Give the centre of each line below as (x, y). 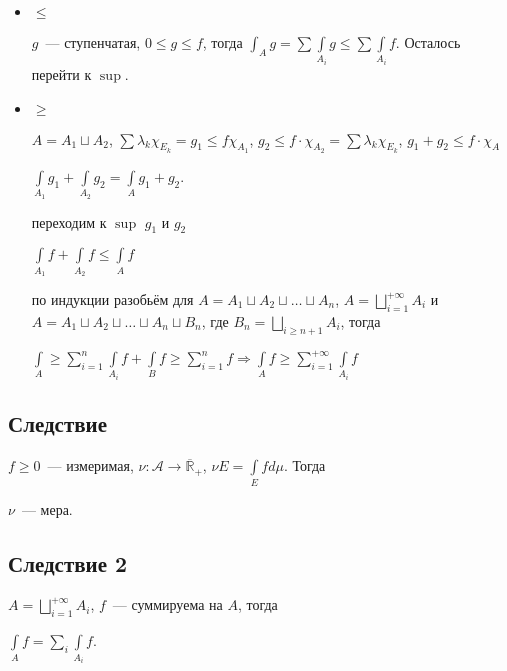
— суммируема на (167, 604)
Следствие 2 (68, 562)
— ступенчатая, (93, 42)
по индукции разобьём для (112, 299)
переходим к (69, 221)
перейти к (61, 73)
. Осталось (428, 42)
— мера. (47, 508)
